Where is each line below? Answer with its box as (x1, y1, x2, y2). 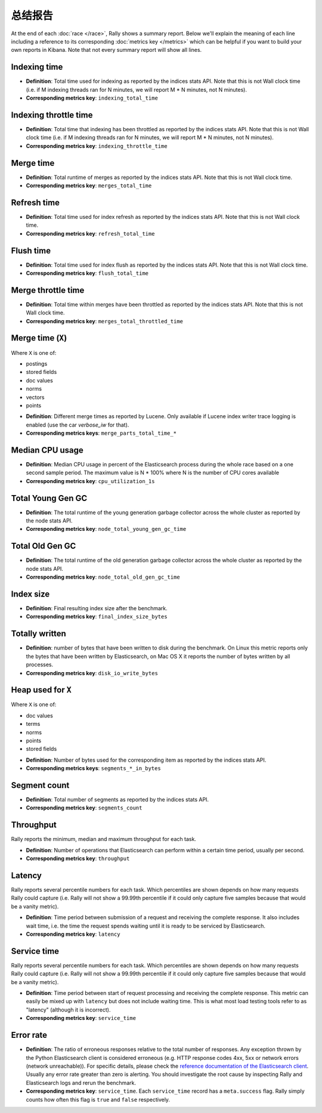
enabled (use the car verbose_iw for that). (26, 421, 129, 428)
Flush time (11, 245, 51, 256)
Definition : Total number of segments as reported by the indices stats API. (26, 796, 209, 803)
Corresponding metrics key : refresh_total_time (26, 230, 155, 237)
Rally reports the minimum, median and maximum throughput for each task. (11, 836, 197, 843)
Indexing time (11, 62, 63, 72)
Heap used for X (11, 685, 72, 695)
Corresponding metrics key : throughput (26, 855, 130, 862)
